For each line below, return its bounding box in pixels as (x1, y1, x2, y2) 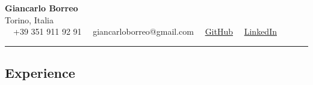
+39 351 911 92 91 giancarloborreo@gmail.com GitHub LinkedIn (13, 25, 277, 38)
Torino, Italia (5, 13, 54, 26)
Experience (5, 63, 75, 82)
